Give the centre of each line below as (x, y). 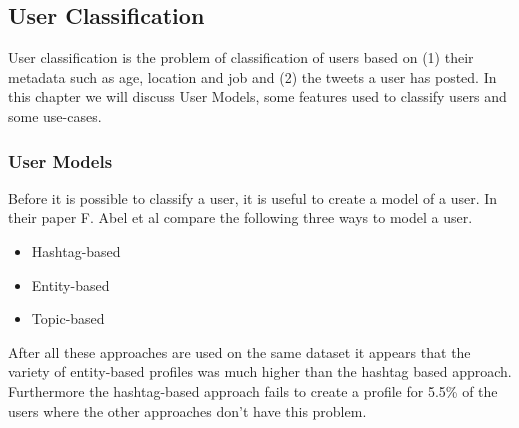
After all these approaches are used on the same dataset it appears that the (239, 351)
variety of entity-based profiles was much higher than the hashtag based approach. (260, 371)
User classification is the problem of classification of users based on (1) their (241, 57)
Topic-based (68, 318)
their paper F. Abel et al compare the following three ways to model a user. (240, 217)
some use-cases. (55, 115)
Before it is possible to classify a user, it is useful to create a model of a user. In (253, 197)
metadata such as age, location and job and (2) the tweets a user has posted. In (252, 76)
